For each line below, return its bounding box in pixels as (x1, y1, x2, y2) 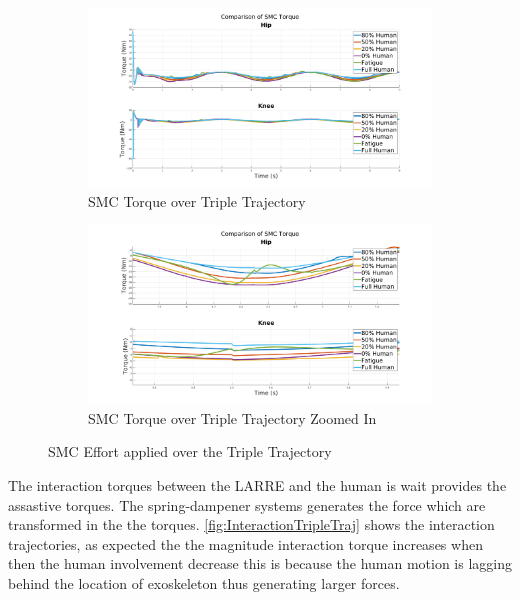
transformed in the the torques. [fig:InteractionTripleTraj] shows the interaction (8, 514, 495, 535)
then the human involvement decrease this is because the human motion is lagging (8, 553, 512, 574)
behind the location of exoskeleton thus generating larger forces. (8, 573, 400, 594)
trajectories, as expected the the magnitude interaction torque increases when (8, 533, 483, 554)
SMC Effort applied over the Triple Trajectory (48, 441, 332, 462)
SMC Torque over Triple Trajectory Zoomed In (88, 407, 377, 428)
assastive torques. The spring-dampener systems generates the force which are (8, 494, 486, 515)
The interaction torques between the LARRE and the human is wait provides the (8, 475, 507, 496)
